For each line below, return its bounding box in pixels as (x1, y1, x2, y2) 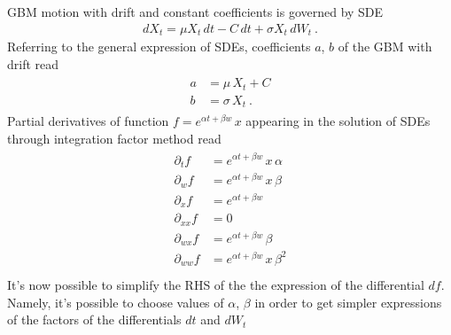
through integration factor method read (7, 129, 222, 147)
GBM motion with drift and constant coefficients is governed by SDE (7, 3, 384, 20)
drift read (7, 54, 59, 73)
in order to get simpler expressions (254, 292, 442, 311)
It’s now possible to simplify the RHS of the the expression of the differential (7, 276, 424, 294)
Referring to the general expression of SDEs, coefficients (7, 37, 311, 56)
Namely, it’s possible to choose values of (7, 292, 224, 311)
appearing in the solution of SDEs (245, 112, 431, 130)
